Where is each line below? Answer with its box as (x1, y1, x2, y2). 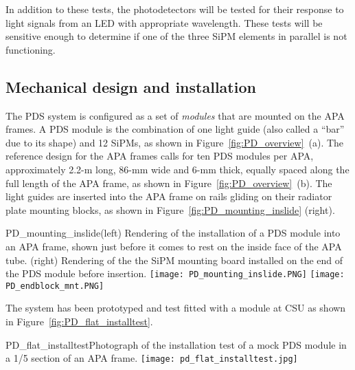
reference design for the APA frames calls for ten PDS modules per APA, (5, 149, 314, 163)
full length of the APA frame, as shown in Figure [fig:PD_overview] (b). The (5, 175, 332, 190)
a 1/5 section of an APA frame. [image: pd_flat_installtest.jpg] (5, 351, 298, 365)
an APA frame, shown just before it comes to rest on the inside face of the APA (5, 239, 342, 253)
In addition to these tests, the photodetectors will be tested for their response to (5, 2, 344, 16)
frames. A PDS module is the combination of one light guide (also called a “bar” (5, 122, 345, 136)
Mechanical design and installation (5, 76, 256, 97)
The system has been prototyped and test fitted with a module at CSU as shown (5, 301, 346, 315)
